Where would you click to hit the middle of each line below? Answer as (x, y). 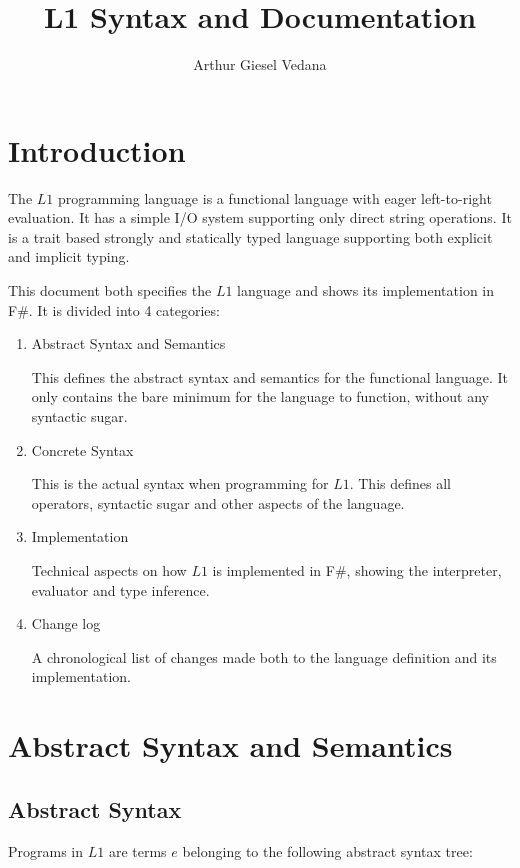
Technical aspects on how (109, 569)
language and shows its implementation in (365, 290)
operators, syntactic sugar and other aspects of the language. (218, 502)
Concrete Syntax (82, 449)
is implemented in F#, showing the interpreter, (357, 569)
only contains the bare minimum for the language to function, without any (260, 396)
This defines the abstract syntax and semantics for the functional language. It (269, 376)
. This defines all (400, 483)
